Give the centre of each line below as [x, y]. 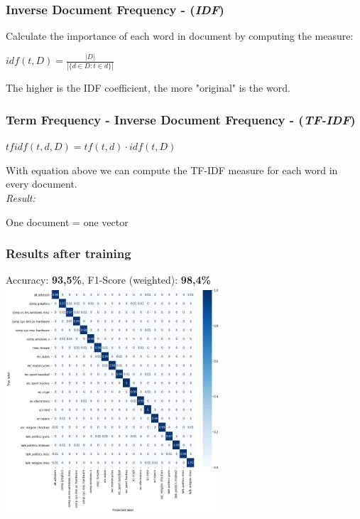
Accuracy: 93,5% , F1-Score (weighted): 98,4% [108, 280]
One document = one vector [67, 221]
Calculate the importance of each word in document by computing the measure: [180, 36]
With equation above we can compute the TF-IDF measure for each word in [172, 170]
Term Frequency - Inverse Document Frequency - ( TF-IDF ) [181, 119]
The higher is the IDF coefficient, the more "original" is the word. [148, 88]
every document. [42, 184]
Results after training [69, 253]
